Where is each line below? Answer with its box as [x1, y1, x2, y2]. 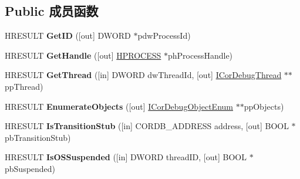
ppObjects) [244, 100, 284, 112]
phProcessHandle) [167, 49, 233, 61]
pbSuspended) [5, 162, 56, 174]
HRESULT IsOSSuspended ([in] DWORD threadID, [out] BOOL [5, 151, 247, 163]
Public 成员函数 [5, 2, 99, 20]
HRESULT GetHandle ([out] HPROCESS [5, 49, 161, 61]
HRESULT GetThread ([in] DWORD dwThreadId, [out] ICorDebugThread [5, 69, 282, 81]
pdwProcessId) [137, 29, 191, 42]
